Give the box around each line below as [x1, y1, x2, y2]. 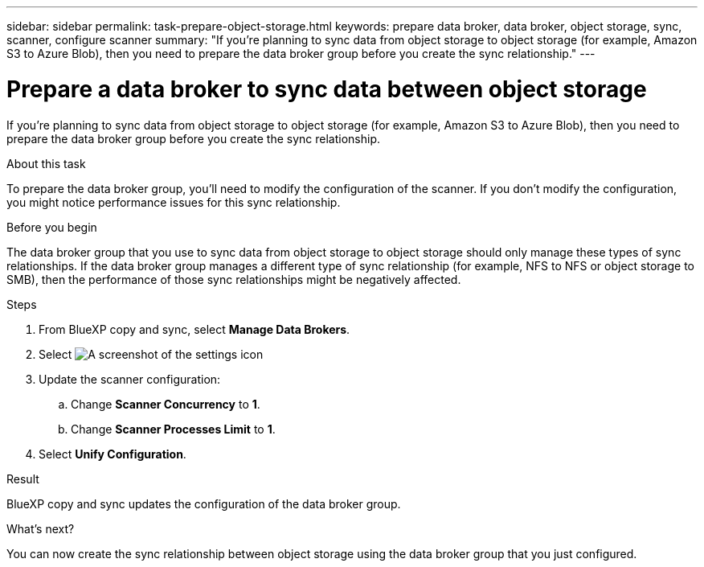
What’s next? [6, 521, 75, 536]
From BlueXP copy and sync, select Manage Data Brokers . [39, 322, 350, 336]
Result [6, 471, 39, 486]
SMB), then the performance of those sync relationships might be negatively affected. [6, 272, 461, 286]
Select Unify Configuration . [39, 446, 186, 461]
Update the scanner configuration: [39, 372, 221, 386]
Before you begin [6, 220, 97, 234]
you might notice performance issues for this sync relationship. [6, 195, 341, 209]
